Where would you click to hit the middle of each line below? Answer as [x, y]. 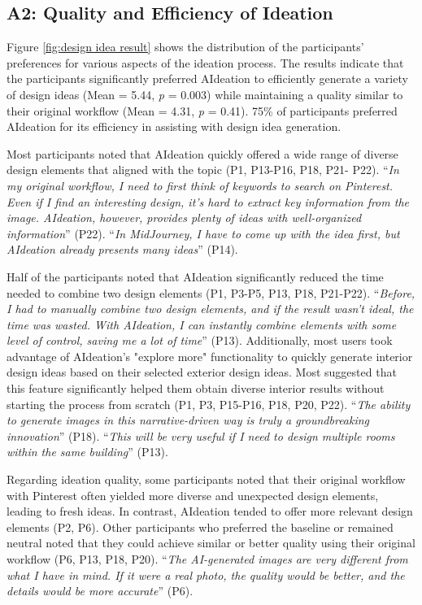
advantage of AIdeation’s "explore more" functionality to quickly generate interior [210, 356]
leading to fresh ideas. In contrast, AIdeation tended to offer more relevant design [210, 511]
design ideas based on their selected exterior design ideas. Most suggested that [202, 372]
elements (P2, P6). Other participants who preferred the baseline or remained [200, 527]
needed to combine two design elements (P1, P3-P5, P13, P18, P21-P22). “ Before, [211, 292]
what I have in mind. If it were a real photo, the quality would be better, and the [206, 575]
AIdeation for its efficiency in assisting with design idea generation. [174, 126]
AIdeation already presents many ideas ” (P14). [122, 249]
